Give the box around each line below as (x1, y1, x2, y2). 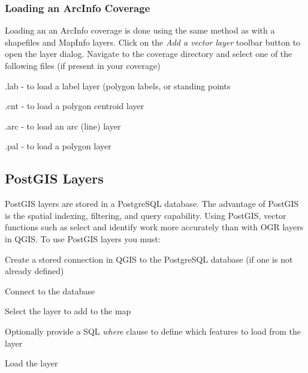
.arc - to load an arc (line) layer (5, 119, 121, 132)
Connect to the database (5, 284, 95, 297)
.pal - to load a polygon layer (5, 140, 111, 152)
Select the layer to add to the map (5, 305, 131, 317)
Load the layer (5, 357, 58, 369)
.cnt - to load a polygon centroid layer (5, 100, 144, 112)
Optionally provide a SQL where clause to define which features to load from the (5, 324, 301, 337)
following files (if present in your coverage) (5, 59, 161, 71)
